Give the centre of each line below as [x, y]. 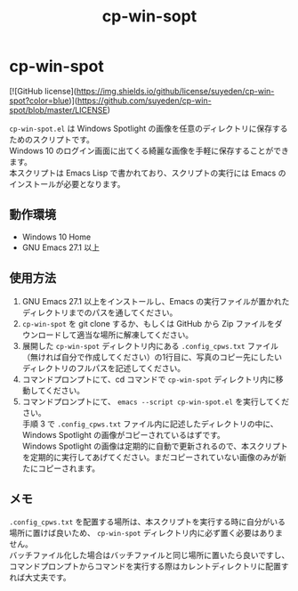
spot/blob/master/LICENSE [59, 109]
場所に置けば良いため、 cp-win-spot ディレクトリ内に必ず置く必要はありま [146, 533]
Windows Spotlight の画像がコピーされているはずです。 [123, 434]
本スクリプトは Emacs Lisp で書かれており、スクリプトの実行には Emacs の [148, 173]
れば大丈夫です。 [40, 578]
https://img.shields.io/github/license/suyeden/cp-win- [175, 91]
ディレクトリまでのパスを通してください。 [100, 312]
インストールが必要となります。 [67, 183]
